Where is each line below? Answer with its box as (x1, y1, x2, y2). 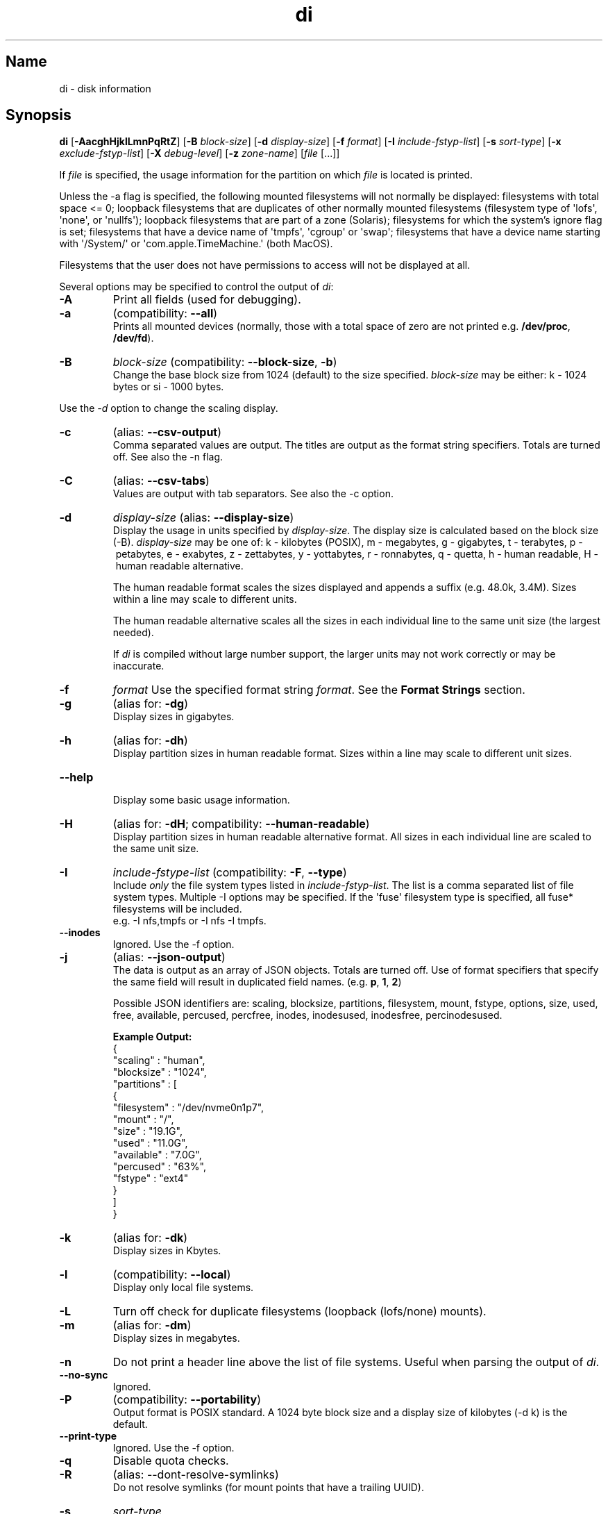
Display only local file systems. (112, 1281, 254, 1294)
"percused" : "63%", (112, 1161, 206, 1173)
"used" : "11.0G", (112, 1137, 188, 1149)
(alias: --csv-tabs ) (112, 474, 210, 488)
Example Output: (112, 1031, 192, 1043)
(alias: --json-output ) (112, 950, 226, 965)
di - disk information (59, 82, 151, 94)
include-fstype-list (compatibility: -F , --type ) (112, 865, 347, 880)
